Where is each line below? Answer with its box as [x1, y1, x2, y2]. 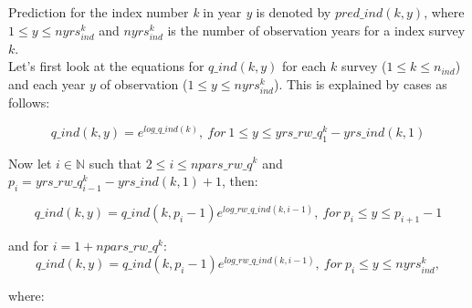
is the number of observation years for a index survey [167, 20, 466, 39]
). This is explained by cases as [273, 74, 447, 93]
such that [89, 153, 142, 172]
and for [8, 236, 49, 255]
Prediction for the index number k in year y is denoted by [8, 3, 331, 21]
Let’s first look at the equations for [8, 56, 205, 76]
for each [282, 56, 327, 76]
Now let [8, 153, 52, 172]
